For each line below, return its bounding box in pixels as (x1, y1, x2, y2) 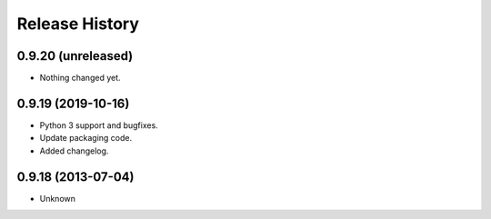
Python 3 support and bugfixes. (39, 119, 158, 131)
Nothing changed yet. (39, 73, 122, 84)
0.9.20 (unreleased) (16, 48, 134, 64)
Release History (16, 14, 140, 34)
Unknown (39, 193, 76, 204)
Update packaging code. (39, 133, 133, 144)
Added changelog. (39, 145, 109, 156)
